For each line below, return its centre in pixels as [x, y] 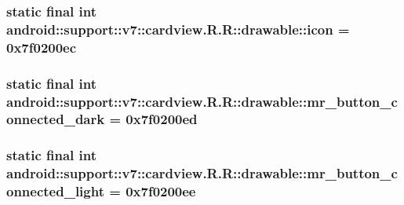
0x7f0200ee [161, 191]
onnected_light [55, 191]
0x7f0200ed [162, 119]
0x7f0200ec [42, 47]
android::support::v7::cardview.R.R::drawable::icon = [178, 29]
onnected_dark [56, 119]
